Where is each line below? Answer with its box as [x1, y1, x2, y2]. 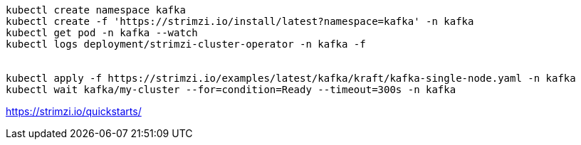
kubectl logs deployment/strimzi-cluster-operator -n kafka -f [6, 38, 366, 50]
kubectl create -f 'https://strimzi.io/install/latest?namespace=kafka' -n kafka [6, 16, 474, 27]
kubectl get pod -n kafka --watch [6, 27, 198, 38]
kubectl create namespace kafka [6, 4, 186, 16]
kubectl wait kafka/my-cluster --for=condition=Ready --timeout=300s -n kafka [6, 84, 456, 95]
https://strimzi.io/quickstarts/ [6, 105, 142, 117]
